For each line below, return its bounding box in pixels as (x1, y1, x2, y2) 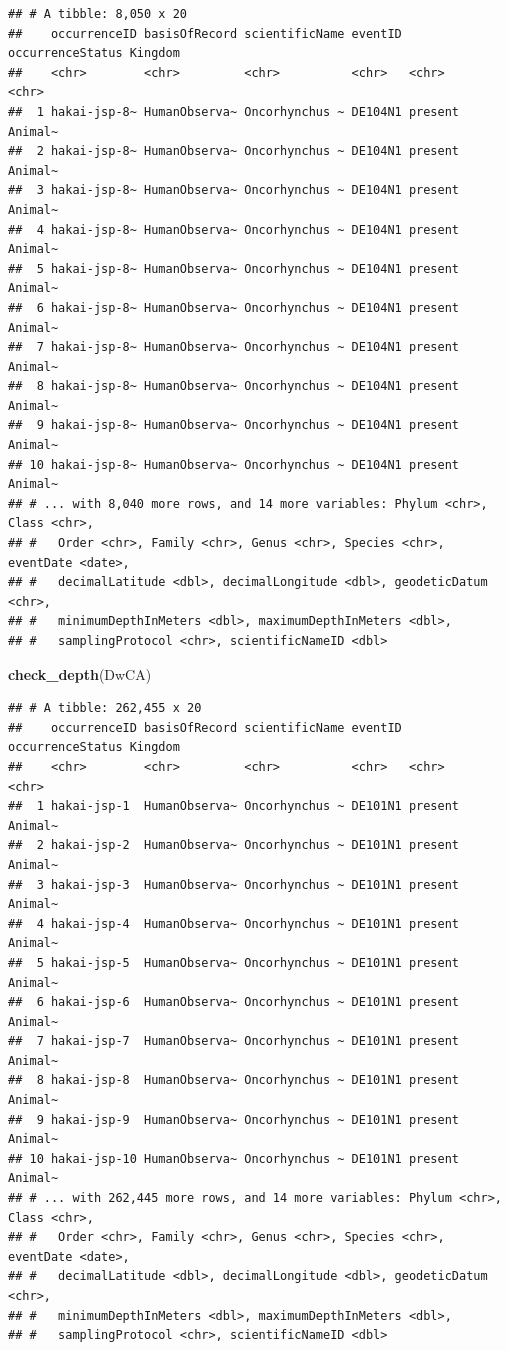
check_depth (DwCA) (8, 663, 152, 684)
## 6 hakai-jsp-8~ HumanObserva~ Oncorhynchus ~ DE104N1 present (8, 300, 460, 315)
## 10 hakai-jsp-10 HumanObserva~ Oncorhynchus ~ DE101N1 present (8, 1151, 460, 1166)
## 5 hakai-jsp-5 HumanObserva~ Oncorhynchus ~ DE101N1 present (8, 955, 460, 970)
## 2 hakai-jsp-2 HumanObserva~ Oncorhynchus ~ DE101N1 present (8, 838, 460, 853)
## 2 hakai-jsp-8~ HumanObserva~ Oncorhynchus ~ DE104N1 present (8, 144, 460, 159)
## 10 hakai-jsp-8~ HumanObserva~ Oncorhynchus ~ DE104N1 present (8, 457, 460, 472)
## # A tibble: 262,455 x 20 (8, 701, 202, 716)
